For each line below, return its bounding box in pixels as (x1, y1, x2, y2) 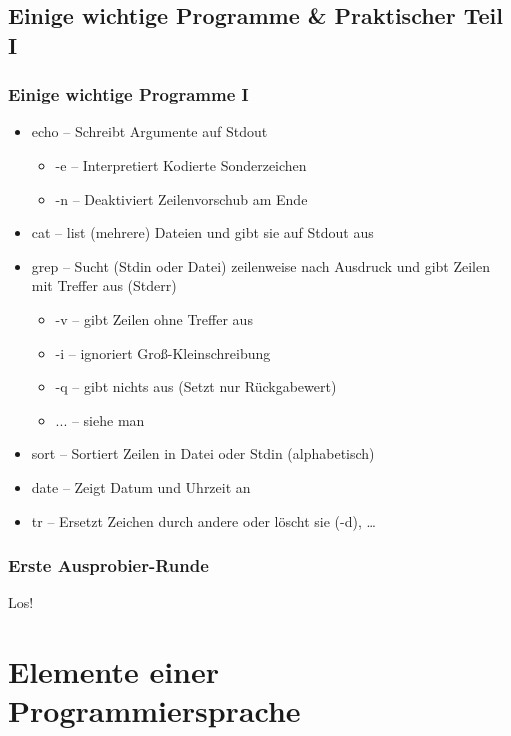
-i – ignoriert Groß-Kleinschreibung (55, 342, 271, 363)
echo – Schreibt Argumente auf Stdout (31, 121, 268, 142)
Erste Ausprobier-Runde (8, 553, 209, 578)
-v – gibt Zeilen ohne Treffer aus (55, 308, 253, 329)
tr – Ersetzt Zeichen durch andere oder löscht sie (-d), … (31, 510, 376, 531)
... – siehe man (55, 409, 145, 430)
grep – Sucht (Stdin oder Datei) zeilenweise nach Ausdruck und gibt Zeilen (31, 255, 490, 276)
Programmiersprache (8, 690, 301, 731)
